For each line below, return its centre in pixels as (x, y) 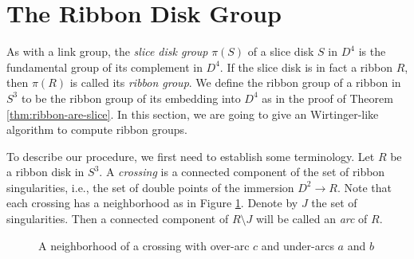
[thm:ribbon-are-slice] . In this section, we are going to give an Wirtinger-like (193, 114)
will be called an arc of (312, 219)
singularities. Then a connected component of (118, 219)
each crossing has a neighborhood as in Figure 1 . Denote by (152, 203)
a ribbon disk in (45, 172)
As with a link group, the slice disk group (107, 51)
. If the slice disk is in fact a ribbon (306, 67)
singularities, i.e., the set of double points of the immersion (150, 187)
